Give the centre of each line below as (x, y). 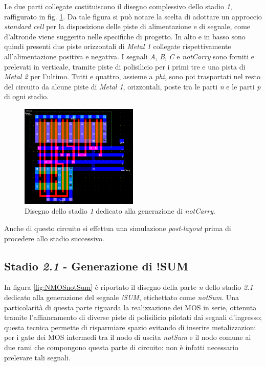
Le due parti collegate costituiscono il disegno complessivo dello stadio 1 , (118, 6)
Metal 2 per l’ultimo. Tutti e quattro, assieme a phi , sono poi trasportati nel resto (132, 76)
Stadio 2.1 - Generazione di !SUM (96, 266)
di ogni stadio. (27, 96)
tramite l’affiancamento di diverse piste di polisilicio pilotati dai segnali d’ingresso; (133, 317)
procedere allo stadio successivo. (54, 238)
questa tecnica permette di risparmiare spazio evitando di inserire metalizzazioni (130, 327)
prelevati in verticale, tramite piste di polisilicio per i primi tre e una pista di (125, 66)
